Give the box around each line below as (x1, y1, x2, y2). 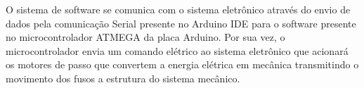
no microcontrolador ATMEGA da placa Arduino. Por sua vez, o (6, 30, 285, 44)
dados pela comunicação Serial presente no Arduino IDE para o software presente (6, 15, 356, 30)
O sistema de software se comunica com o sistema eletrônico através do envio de (6, 2, 351, 16)
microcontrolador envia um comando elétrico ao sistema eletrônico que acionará (6, 43, 349, 58)
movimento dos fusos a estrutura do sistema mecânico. (6, 70, 240, 85)
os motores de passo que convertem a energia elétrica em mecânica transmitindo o (6, 57, 359, 72)
